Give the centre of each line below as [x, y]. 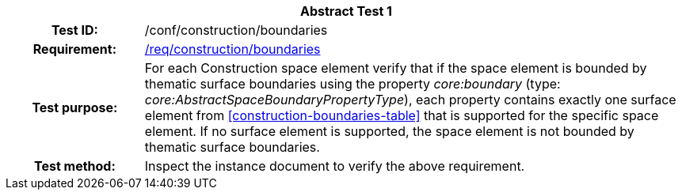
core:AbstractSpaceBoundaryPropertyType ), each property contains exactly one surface [410, 100]
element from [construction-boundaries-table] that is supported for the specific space [402, 115]
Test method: [74, 166]
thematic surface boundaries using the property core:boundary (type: [352, 84]
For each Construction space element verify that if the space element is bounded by [396, 68]
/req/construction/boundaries [232, 49]
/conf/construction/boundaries [236, 30]
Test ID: [74, 30]
